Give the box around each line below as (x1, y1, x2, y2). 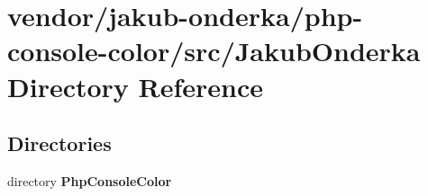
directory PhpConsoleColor (7, 171, 172, 190)
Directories (7, 129, 112, 157)
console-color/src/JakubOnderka (7, 32, 421, 69)
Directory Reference (7, 67, 264, 104)
